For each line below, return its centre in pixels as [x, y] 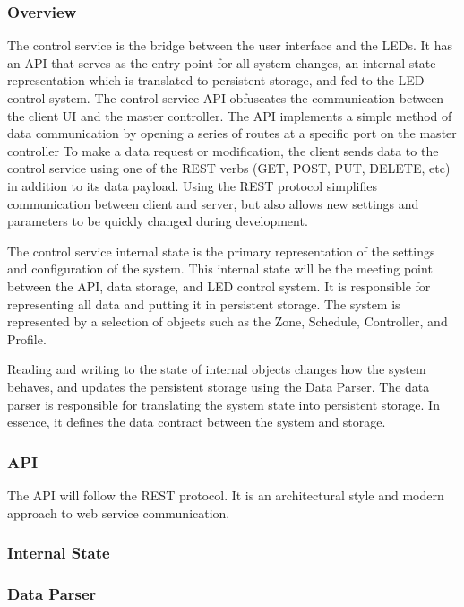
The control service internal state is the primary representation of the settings [221, 251]
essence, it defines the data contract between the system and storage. [197, 422]
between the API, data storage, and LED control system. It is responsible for [219, 286]
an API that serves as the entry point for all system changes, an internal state [222, 62]
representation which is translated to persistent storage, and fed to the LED [216, 80]
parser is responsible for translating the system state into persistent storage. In [223, 404]
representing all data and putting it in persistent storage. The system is [204, 303]
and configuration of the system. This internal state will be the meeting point [220, 269]
